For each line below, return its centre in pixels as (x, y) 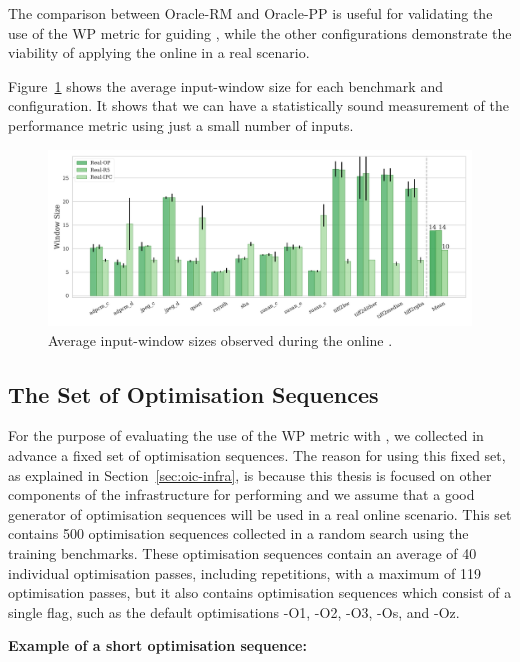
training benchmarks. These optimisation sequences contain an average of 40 (242, 552)
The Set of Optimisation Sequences (193, 393)
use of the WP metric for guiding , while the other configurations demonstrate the (260, 32)
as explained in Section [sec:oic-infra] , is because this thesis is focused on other (250, 474)
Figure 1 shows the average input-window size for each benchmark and (225, 85)
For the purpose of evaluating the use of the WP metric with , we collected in (246, 435)
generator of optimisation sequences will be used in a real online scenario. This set (260, 513)
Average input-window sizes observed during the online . (220, 339)
